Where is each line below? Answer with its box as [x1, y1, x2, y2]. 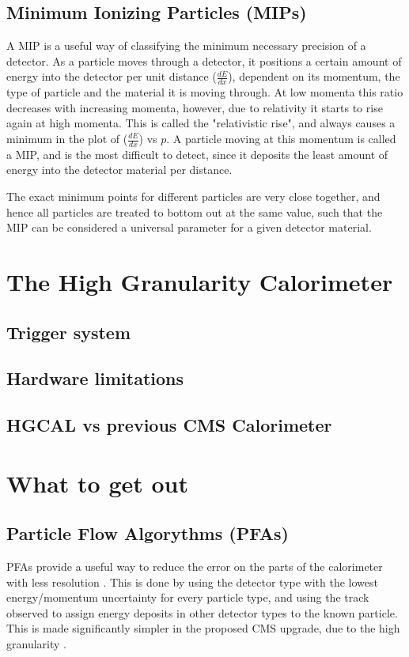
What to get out [6, 466, 189, 499]
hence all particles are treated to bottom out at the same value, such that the [6, 203, 383, 220]
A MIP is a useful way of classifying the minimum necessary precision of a [6, 37, 366, 54]
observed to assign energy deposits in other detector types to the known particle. [6, 604, 398, 621]
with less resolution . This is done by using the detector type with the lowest [6, 573, 378, 590]
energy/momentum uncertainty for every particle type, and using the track [6, 589, 369, 606]
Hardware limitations [6, 366, 184, 391]
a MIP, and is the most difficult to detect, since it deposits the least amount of [6, 145, 388, 162]
